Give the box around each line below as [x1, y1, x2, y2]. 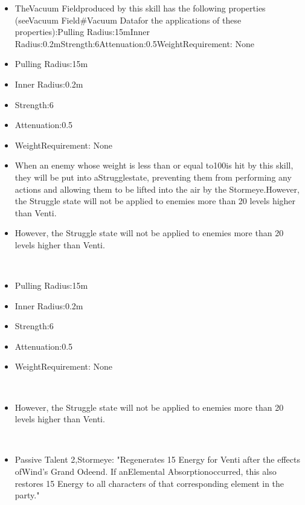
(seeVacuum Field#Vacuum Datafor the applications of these [14, 13, 242, 26]
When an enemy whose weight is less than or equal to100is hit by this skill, [14, 159, 294, 172]
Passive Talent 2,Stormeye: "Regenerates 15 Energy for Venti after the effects [14, 453, 300, 466]
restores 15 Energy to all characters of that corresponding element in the [14, 477, 284, 489]
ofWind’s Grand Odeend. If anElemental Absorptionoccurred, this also [14, 465, 277, 478]
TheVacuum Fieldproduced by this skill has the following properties [14, 2, 266, 14]
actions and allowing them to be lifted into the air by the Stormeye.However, [14, 182, 300, 195]
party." [14, 489, 40, 501]
